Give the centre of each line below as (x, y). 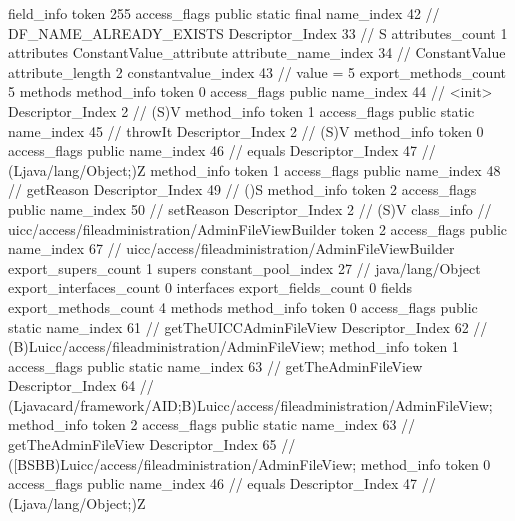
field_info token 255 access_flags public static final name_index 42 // (224, 13)
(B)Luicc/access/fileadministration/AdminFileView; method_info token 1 (233, 346)
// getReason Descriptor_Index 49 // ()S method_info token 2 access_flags (242, 189)
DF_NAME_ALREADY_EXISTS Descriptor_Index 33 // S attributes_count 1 (258, 32)
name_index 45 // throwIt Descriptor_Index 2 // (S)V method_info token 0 (246, 130)
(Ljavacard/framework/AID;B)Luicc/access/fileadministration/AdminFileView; (250, 404)
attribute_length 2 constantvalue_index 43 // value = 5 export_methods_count (257, 71)
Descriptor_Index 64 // (81, 385)
